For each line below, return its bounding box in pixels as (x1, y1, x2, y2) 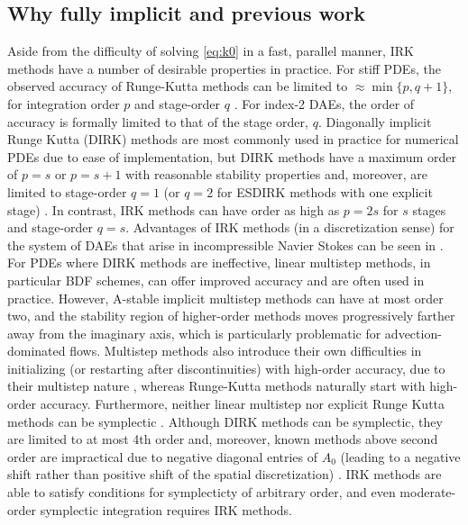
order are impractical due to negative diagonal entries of (7, 447, 318, 466)
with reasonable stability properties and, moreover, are (125, 165, 428, 184)
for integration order (7, 94, 120, 113)
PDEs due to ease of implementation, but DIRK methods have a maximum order (7, 147, 456, 166)
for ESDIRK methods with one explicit (216, 182, 433, 201)
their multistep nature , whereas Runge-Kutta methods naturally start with (7, 376, 426, 395)
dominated (7, 341, 66, 360)
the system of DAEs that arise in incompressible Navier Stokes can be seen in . (7, 235, 444, 254)
